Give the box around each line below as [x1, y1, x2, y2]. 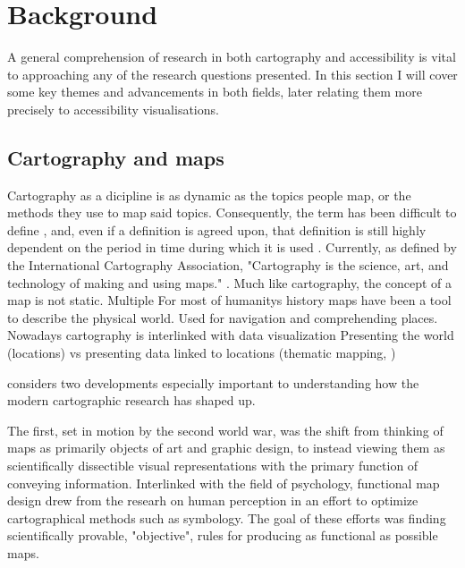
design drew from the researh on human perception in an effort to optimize [7, 491, 418, 510]
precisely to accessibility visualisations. [7, 99, 219, 118]
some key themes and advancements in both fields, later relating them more [7, 82, 422, 101]
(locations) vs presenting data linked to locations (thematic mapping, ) [7, 343, 396, 362]
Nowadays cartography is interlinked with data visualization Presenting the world [7, 326, 454, 344]
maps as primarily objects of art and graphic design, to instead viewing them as [7, 438, 445, 457]
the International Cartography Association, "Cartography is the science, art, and [7, 256, 449, 275]
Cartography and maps [7, 143, 224, 171]
